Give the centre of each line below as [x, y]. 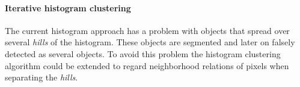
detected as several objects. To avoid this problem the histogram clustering [143, 53]
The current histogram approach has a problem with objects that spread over [147, 30]
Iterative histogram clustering [68, 7]
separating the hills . [41, 77]
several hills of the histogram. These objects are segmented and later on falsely [150, 42]
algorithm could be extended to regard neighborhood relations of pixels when [147, 65]
